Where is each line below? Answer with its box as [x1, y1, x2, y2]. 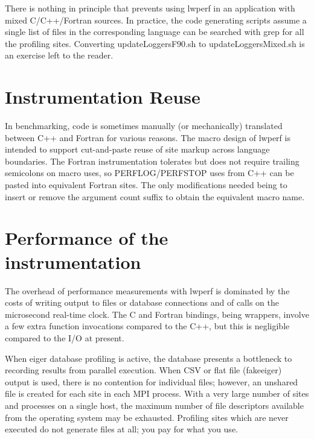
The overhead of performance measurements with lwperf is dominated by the [5, 284, 290, 297]
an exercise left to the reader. [5, 49, 114, 62]
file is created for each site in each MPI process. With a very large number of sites [5, 387, 309, 400]
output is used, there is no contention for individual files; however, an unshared [5, 375, 298, 388]
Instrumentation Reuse [5, 84, 200, 109]
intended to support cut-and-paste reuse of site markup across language [5, 143, 270, 156]
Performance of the [5, 226, 168, 250]
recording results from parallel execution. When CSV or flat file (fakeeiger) [5, 364, 282, 376]
